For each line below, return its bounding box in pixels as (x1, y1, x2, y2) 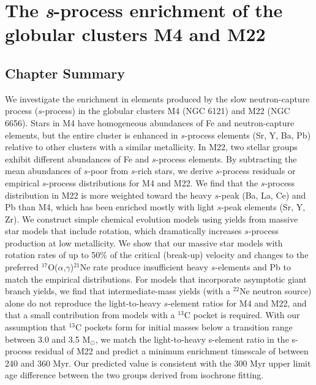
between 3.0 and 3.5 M (5, 332, 91, 345)
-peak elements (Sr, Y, (221, 200, 306, 213)
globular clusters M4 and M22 (5, 21, 266, 47)
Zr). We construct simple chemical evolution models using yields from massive (5, 212, 298, 225)
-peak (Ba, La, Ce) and (219, 188, 306, 201)
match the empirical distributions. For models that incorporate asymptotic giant (5, 272, 307, 285)
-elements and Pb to (215, 261, 291, 273)
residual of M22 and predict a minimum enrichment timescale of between (34, 345, 309, 357)
